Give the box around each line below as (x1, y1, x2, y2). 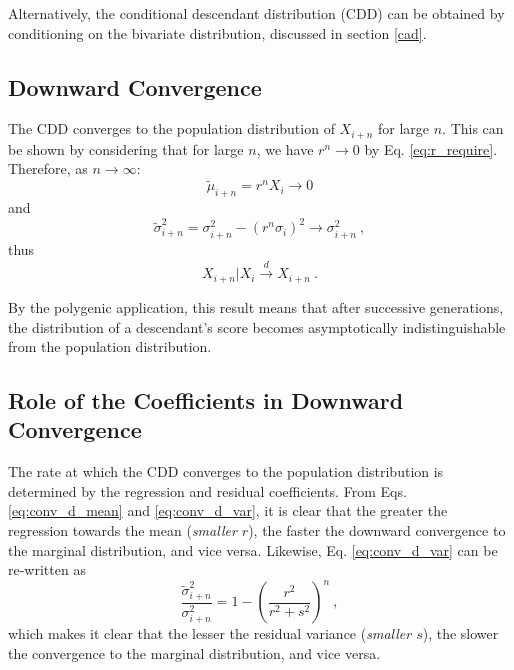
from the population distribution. (8, 336, 212, 357)
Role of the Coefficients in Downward (8, 385, 404, 416)
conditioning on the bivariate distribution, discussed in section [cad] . (8, 22, 427, 43)
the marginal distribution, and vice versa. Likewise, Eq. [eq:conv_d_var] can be (8, 539, 498, 560)
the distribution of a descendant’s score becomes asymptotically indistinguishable (8, 316, 506, 337)
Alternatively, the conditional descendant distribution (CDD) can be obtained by (8, 3, 505, 23)
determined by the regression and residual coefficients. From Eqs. (8, 480, 407, 501)
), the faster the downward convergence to (248, 520, 506, 541)
